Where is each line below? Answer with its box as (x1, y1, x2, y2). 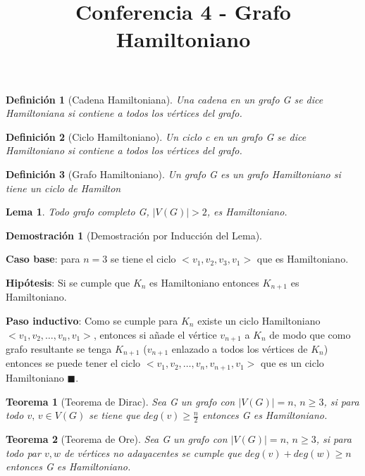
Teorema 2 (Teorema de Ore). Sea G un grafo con (6, 431, 228, 446)
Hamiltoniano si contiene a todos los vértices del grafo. (6, 143, 242, 158)
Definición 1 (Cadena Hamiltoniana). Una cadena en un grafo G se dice (6, 92, 323, 106)
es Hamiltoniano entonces (149, 275, 259, 289)
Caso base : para (6, 251, 80, 266)
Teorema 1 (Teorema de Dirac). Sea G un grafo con (6, 394, 235, 408)
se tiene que (89, 408, 140, 422)
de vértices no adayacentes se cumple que (63, 445, 242, 460)
